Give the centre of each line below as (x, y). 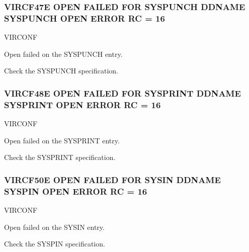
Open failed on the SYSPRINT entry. (62, 140)
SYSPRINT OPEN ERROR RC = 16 (82, 104)
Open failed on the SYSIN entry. (54, 227)
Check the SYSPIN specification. (55, 244)
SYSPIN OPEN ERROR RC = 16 (76, 191)
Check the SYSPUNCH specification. (61, 71)
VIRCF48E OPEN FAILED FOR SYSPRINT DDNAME (122, 93)
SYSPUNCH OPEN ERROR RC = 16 (85, 18)
